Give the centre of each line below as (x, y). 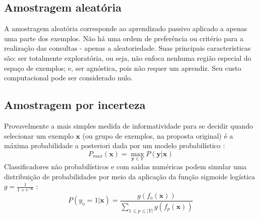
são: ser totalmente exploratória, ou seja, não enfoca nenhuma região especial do (128, 58)
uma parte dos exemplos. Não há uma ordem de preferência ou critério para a (124, 38)
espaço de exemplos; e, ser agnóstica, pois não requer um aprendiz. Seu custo (123, 68)
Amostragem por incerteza (75, 105)
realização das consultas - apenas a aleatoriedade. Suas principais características (127, 48)
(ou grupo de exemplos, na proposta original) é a (158, 135)
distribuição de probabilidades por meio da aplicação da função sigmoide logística (130, 176)
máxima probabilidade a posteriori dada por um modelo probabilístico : (115, 145)
